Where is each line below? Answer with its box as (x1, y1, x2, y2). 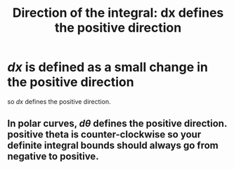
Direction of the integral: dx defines (12, 5, 224, 21)
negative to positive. (7, 151, 100, 163)
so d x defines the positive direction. (7, 97, 111, 106)
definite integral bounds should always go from (7, 140, 219, 151)
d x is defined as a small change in (7, 60, 209, 75)
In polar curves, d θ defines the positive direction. (7, 118, 227, 130)
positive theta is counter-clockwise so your (7, 128, 202, 141)
